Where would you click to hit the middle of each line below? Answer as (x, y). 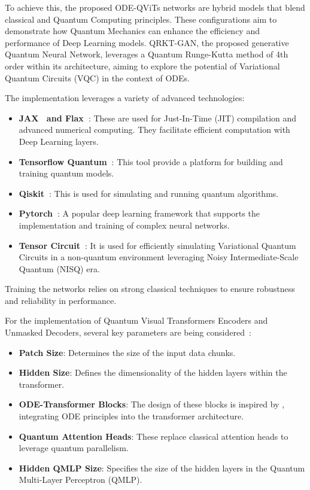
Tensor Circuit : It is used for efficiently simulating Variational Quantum (157, 245)
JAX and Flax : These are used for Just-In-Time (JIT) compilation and (158, 118)
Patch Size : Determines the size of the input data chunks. (127, 352)
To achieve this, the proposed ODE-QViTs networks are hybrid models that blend (155, 7)
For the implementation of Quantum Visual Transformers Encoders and (136, 320)
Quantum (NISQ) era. (59, 268)
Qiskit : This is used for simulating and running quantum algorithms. (149, 193)
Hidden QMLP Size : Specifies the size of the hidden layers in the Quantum (162, 468)
